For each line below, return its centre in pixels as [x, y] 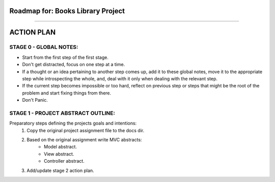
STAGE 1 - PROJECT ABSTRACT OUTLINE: [62, 113]
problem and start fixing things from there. [67, 93]
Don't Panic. [35, 100]
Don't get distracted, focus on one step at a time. [74, 65]
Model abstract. [61, 147]
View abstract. [59, 154]
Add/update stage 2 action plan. [60, 170]
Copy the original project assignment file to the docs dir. [86, 130]
